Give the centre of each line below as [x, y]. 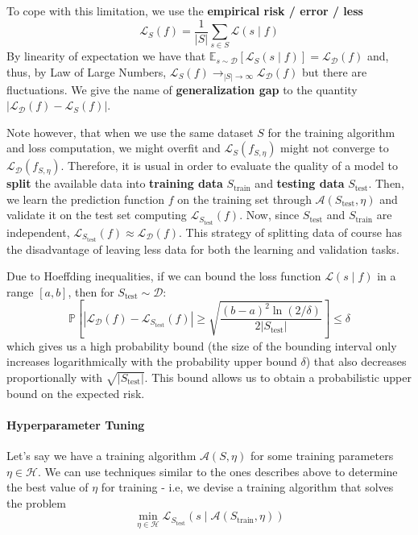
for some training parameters [322, 456]
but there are [334, 71]
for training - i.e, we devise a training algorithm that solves [247, 487]
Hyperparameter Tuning [76, 424]
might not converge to [335, 148]
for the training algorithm [331, 132]
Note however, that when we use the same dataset [130, 132]
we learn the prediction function [86, 199]
